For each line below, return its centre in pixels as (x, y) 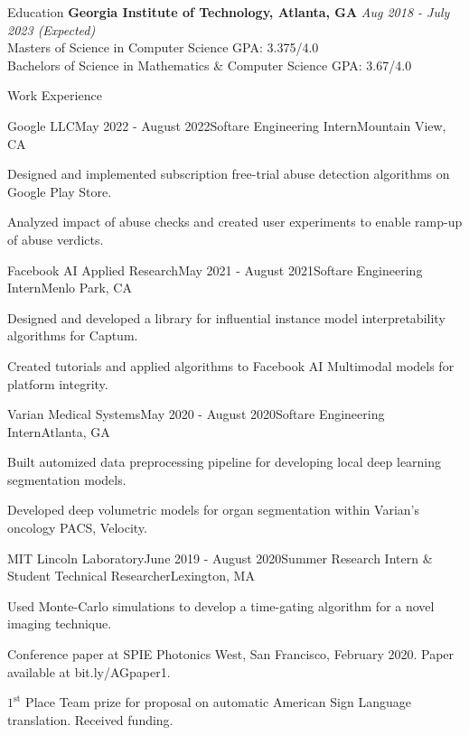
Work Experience (55, 95)
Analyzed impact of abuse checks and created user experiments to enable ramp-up (235, 222)
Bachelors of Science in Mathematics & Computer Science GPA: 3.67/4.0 (210, 65)
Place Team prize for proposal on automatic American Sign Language (218, 702)
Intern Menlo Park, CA (70, 288)
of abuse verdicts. (56, 239)
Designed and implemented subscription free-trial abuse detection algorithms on (229, 174)
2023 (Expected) (52, 29)
